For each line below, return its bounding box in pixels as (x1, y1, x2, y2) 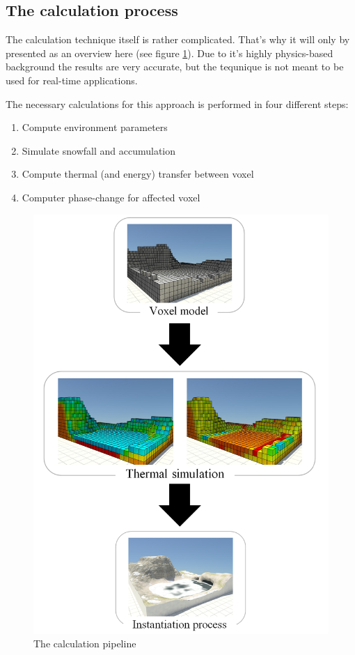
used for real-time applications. (6, 72, 138, 87)
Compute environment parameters (22, 120, 168, 134)
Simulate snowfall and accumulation (22, 143, 176, 157)
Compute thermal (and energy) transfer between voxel (22, 167, 254, 181)
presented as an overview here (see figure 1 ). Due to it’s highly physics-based (6, 45, 333, 60)
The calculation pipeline (33, 636, 136, 651)
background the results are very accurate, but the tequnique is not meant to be (6, 59, 344, 74)
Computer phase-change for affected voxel (22, 190, 200, 204)
